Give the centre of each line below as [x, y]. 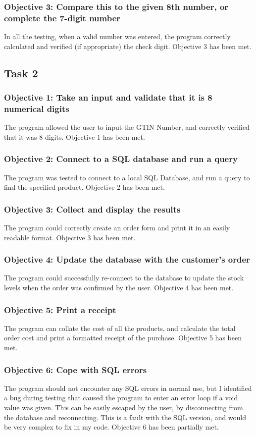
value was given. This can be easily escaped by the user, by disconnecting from [124, 408]
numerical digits [37, 108]
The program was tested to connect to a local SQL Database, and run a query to [127, 177]
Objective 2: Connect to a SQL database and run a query [121, 159]
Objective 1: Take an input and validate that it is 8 [108, 97]
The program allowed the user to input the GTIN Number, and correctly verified [127, 127]
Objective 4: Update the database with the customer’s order [127, 259]
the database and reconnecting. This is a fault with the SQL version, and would [125, 417]
